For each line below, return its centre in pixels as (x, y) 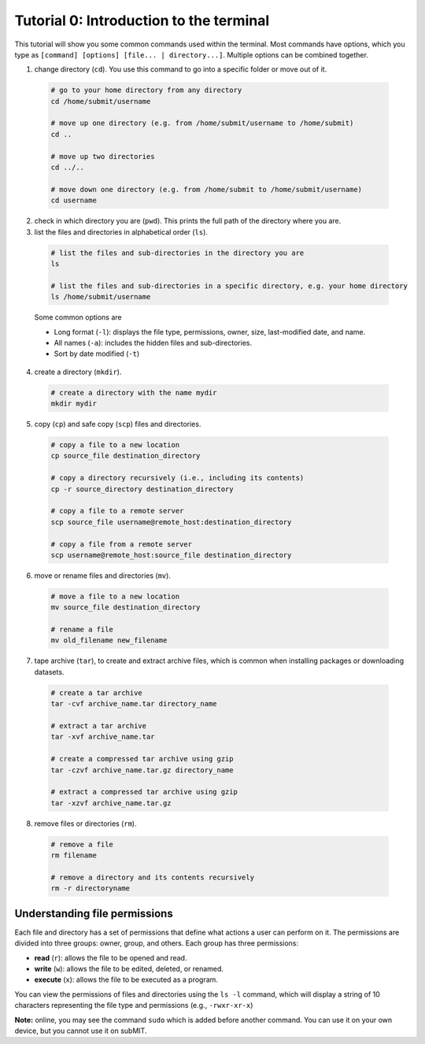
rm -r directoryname (90, 889)
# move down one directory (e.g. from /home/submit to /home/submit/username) (206, 189)
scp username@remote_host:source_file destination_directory (171, 555)
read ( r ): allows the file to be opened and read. (111, 957)
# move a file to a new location (115, 596)
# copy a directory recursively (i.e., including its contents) (177, 478)
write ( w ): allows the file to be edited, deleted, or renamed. (129, 968)
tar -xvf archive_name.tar (103, 737)
